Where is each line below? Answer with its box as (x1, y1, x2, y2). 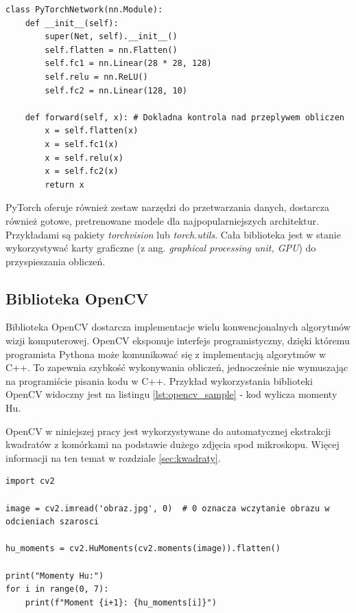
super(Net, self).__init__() (45, 32, 178, 42)
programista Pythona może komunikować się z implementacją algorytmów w (5, 346, 327, 361)
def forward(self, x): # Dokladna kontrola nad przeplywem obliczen (25, 112, 344, 122)
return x (45, 179, 84, 190)
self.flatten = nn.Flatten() (45, 45, 178, 55)
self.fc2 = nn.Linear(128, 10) (45, 85, 187, 96)
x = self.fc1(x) (45, 139, 119, 149)
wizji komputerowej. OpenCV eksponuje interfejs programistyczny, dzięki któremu (5, 333, 350, 348)
